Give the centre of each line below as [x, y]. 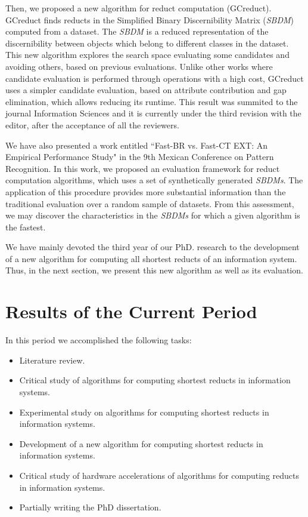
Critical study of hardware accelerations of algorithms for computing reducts [159, 475]
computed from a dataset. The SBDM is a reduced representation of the [137, 31]
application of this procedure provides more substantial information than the [146, 191]
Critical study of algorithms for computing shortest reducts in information [155, 380]
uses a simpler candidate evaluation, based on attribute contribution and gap [146, 90]
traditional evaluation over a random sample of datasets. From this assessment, [150, 203]
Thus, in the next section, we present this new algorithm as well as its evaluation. [154, 270]
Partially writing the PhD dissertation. [90, 507]
